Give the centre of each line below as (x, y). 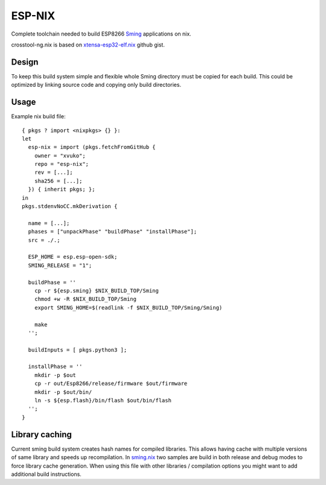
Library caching (41, 434)
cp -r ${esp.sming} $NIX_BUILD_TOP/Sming (97, 290)
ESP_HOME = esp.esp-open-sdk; (73, 257)
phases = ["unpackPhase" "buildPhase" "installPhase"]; (113, 232)
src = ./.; (44, 240)
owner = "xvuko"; (60, 156)
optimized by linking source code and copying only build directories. (96, 85)
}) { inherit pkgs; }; (62, 189)
